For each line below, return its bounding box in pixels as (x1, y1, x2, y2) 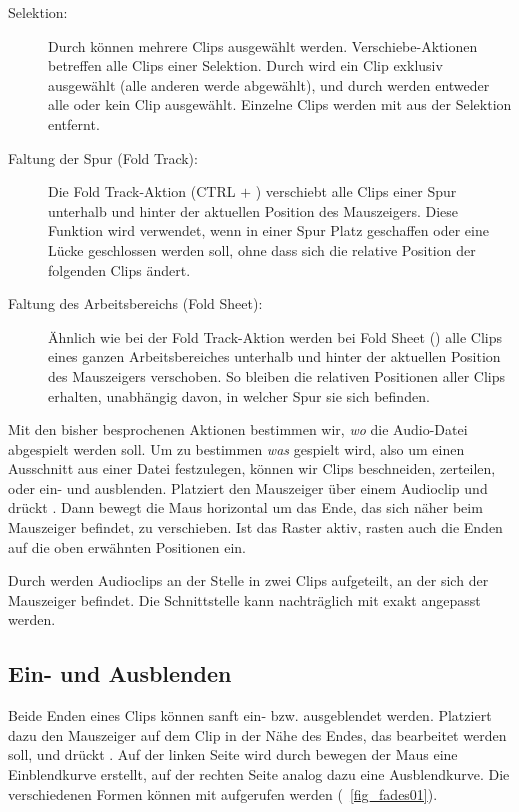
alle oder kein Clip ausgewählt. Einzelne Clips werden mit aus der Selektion (48, 94, 512, 115)
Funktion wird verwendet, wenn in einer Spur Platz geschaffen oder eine (48, 220, 489, 241)
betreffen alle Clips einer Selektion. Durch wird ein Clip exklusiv (48, 55, 443, 76)
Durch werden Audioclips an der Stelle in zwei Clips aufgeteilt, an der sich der (8, 570, 489, 591)
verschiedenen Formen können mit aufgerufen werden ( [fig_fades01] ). (8, 783, 438, 804)
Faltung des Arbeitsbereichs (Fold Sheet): (8, 293, 263, 314)
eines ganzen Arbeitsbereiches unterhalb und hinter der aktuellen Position (48, 346, 501, 367)
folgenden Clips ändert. (48, 259, 191, 280)
